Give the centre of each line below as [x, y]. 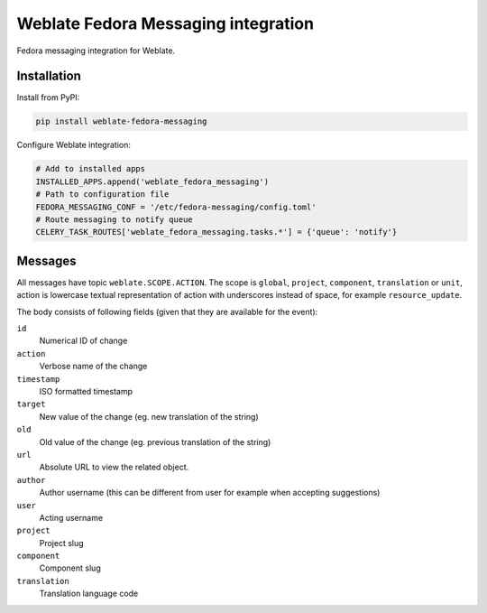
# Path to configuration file [102, 195]
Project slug [62, 543]
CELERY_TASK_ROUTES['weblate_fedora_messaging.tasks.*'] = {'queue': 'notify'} [216, 232]
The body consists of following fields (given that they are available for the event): [167, 311]
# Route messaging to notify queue [114, 219]
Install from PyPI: [48, 98]
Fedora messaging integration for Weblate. [96, 51]
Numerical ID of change [83, 341]
